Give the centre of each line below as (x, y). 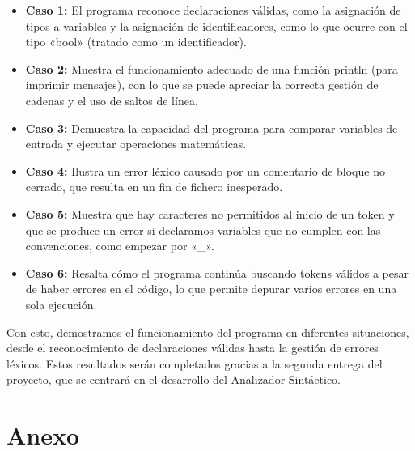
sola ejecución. (61, 304)
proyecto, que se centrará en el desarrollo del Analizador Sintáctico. (174, 379)
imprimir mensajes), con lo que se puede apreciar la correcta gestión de (202, 85)
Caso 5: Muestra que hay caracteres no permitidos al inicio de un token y (210, 213)
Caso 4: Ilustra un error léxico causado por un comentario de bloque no (205, 170)
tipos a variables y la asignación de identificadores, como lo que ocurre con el (216, 26)
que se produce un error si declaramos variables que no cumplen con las (203, 230)
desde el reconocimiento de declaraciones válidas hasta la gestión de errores (193, 348)
